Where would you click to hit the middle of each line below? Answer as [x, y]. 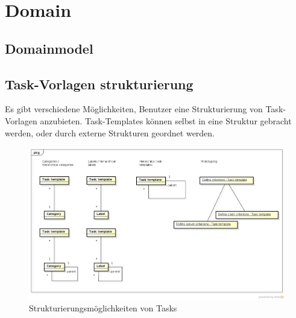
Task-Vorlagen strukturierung [99, 84]
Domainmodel [49, 48]
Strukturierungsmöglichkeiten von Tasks [103, 307]
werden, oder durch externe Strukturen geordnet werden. [110, 132]
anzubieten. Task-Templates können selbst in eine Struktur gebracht [166, 120]
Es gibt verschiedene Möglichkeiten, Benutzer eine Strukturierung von [134, 109]
